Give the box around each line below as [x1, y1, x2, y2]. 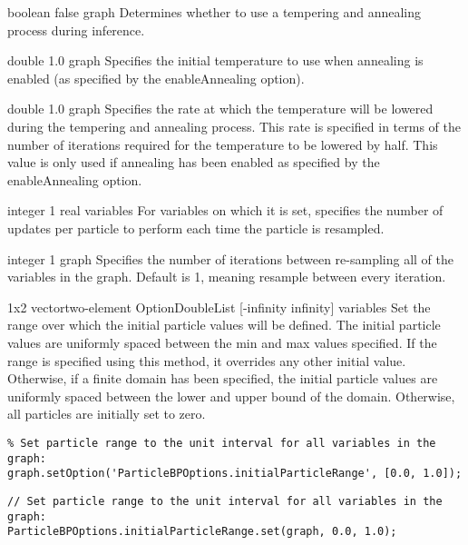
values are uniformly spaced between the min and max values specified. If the [7, 332, 437, 352]
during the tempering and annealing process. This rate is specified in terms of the [7, 116, 461, 135]
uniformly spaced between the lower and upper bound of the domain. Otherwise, [7, 386, 455, 405]
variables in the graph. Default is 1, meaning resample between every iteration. [7, 267, 446, 286]
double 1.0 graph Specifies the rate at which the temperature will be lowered [7, 99, 434, 118]
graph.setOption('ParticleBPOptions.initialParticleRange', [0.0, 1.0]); [7, 467, 463, 481]
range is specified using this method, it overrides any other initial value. [7, 351, 406, 370]
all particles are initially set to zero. [7, 404, 206, 423]
